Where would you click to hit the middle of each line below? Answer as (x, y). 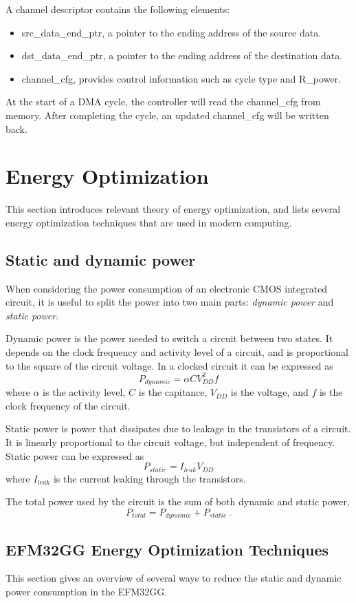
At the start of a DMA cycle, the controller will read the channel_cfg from (163, 102)
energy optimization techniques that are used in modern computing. (149, 222)
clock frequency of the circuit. (68, 405)
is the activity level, (84, 392)
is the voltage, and (269, 392)
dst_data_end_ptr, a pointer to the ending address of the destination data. (182, 55)
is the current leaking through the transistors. (149, 478)
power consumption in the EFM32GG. (87, 592)
